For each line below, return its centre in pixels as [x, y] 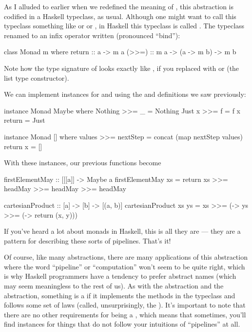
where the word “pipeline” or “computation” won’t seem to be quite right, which [125, 266]
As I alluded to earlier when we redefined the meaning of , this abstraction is [119, 6]
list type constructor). [37, 77]
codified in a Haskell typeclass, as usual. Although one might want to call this [120, 16]
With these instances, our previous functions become [83, 163]
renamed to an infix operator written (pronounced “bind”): [92, 35]
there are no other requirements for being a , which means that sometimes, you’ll [125, 314]
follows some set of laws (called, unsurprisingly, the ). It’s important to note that [125, 305]
